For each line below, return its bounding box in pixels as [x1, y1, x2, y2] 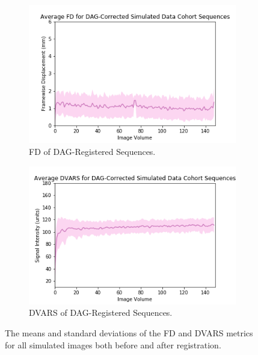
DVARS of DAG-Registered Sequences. [29, 306, 173, 319]
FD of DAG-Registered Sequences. [29, 145, 156, 157]
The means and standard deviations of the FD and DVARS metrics [5, 327, 253, 339]
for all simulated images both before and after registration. [5, 338, 221, 351]
